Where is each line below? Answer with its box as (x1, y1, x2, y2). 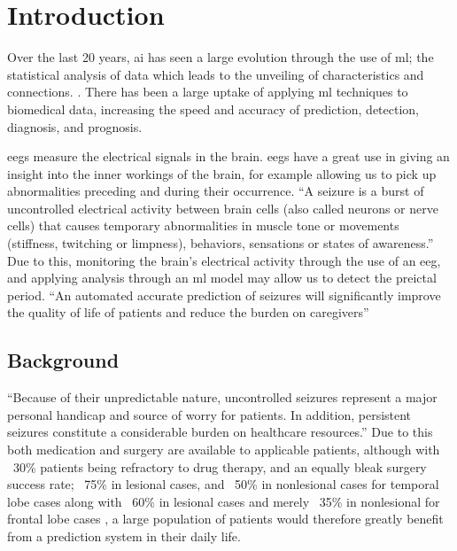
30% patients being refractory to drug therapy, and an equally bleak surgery (12, 457, 427, 476)
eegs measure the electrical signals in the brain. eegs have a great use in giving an (7, 147, 450, 166)
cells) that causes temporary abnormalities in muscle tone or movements (7, 216, 399, 235)
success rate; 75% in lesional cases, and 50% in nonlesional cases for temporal (7, 475, 439, 493)
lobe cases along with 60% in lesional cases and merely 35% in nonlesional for (7, 492, 440, 510)
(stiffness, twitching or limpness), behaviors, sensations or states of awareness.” (7, 234, 434, 252)
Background (7, 346, 120, 374)
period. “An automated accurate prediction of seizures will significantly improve (7, 285, 441, 304)
